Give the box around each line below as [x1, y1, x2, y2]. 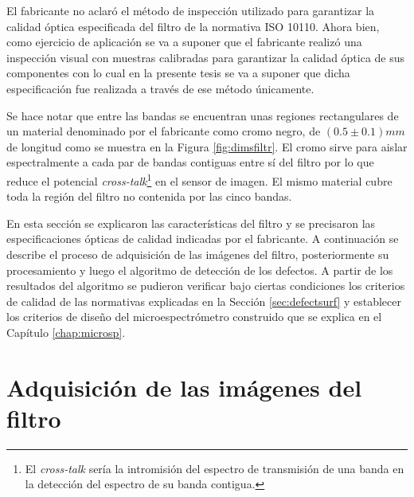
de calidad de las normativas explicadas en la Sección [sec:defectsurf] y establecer [6, 292, 401, 309]
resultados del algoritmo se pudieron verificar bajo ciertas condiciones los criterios [6, 277, 405, 294]
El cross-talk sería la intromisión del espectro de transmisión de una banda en [25, 460, 404, 476]
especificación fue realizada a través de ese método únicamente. [6, 80, 314, 96]
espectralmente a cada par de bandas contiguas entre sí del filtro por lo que [6, 154, 374, 170]
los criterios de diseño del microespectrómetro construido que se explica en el [6, 308, 382, 325]
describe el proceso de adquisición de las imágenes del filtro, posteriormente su [6, 245, 389, 262]
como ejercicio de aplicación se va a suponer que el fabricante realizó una [6, 33, 362, 50]
